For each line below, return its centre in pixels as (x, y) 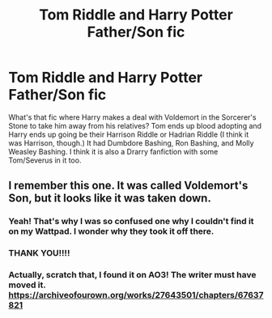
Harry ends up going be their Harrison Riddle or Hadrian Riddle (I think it (129, 134)
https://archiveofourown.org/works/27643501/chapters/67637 (136, 295)
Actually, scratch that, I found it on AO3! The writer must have (132, 275)
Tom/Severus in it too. (45, 160)
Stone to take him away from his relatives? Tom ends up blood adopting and (135, 125)
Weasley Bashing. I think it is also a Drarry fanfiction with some (113, 151)
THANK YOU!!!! (39, 253)
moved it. (27, 285)
